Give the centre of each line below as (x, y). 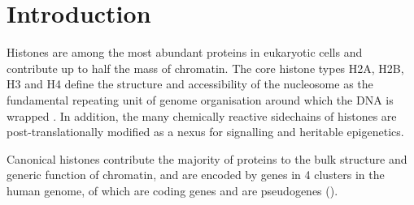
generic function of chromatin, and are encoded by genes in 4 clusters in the (196, 175)
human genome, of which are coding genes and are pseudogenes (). (172, 190)
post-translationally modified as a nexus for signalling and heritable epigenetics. (205, 132)
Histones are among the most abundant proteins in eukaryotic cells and (185, 52)
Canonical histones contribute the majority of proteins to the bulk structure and (207, 158)
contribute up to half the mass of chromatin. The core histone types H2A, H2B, (205, 68)
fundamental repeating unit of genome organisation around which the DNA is (200, 99)
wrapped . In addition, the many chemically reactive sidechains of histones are (202, 115)
